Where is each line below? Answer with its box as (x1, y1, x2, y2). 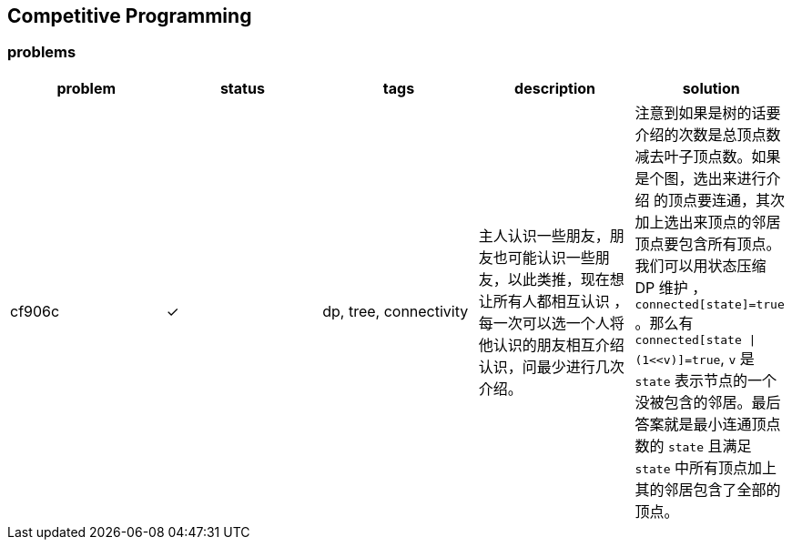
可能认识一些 (507, 248, 595, 267)
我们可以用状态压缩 (635, 256, 767, 275)
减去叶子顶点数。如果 (635, 147, 781, 166)
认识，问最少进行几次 (478, 357, 624, 376)
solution (682, 78, 740, 97)
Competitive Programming (7, 5, 252, 27)
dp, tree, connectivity (322, 301, 469, 320)
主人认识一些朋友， (478, 226, 610, 245)
